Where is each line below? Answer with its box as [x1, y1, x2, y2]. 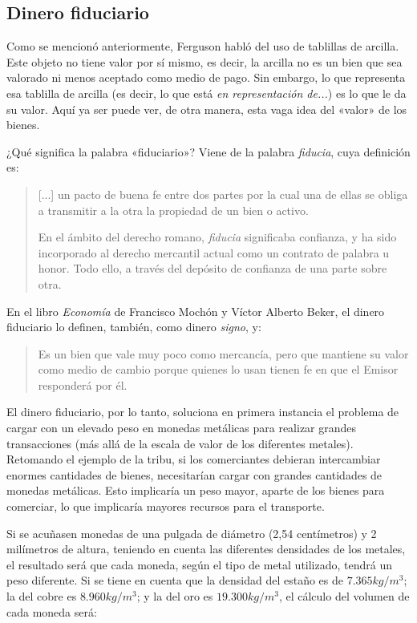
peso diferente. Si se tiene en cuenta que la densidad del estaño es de [6, 572, 343, 589]
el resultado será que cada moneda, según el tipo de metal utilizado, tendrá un [6, 556, 393, 572]
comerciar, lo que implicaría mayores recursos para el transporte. [6, 498, 325, 515]
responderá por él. [38, 376, 128, 393]
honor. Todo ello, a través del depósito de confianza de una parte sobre [38, 260, 387, 277]
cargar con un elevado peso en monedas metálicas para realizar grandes [6, 419, 357, 436]
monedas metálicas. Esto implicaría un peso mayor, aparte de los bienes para [6, 482, 385, 499]
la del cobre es [6, 588, 77, 605]
